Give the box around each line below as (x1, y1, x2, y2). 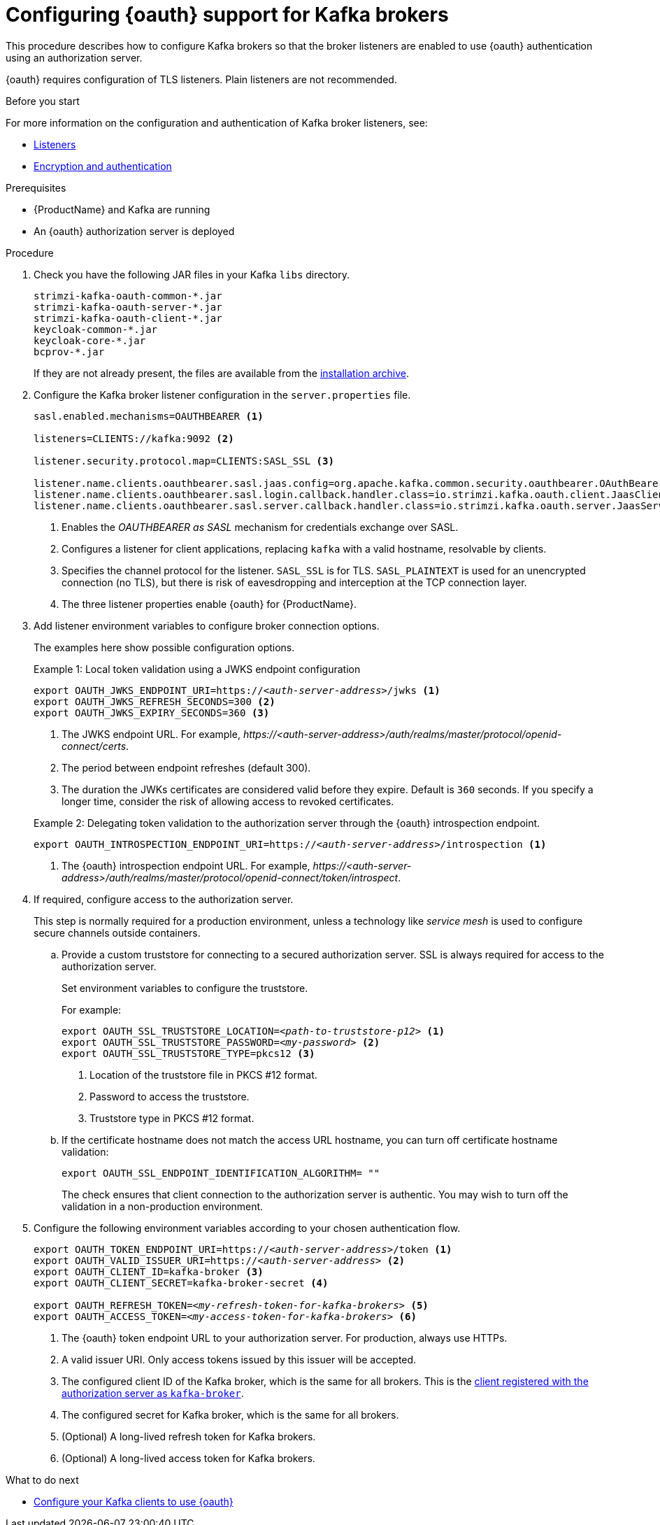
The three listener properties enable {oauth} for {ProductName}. (62, 597, 357, 610)
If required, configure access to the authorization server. (34, 893, 294, 905)
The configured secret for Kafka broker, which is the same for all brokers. (62, 1408, 399, 1421)
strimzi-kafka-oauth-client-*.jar (34, 312, 222, 324)
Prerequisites (6, 181, 66, 194)
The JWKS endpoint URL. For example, (62, 728, 241, 740)
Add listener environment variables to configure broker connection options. (34, 619, 380, 632)
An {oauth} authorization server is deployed (34, 225, 235, 237)
